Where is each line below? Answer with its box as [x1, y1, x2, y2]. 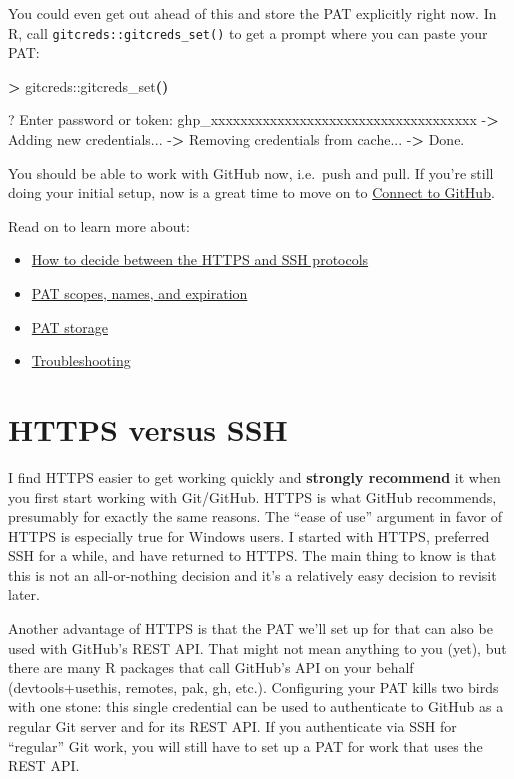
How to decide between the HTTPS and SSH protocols [31, 249, 369, 270]
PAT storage [31, 316, 108, 337]
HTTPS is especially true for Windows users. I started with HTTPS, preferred [8, 525, 490, 546]
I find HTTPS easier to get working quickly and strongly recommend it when [8, 466, 501, 487]
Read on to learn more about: [8, 215, 190, 236]
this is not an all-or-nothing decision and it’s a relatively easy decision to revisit [8, 564, 497, 585]
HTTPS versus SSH [8, 408, 288, 449]
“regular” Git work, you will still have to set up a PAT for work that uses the [8, 735, 483, 756]
